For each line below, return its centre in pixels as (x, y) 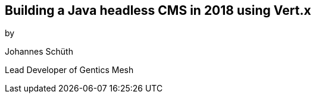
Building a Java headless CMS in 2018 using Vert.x (158, 10)
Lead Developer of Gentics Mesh (69, 70)
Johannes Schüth (39, 52)
